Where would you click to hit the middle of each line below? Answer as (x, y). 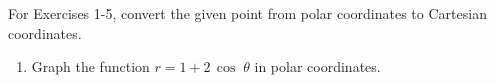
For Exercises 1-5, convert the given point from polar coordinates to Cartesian (247, 13)
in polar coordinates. (317, 66)
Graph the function (90, 66)
